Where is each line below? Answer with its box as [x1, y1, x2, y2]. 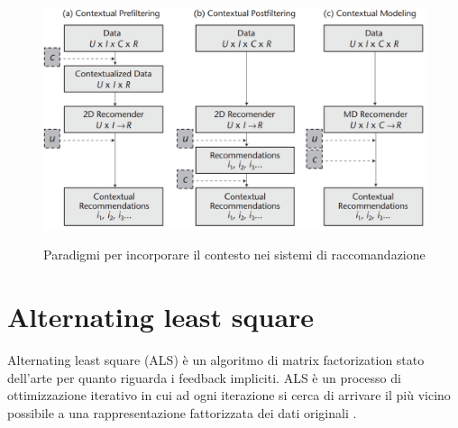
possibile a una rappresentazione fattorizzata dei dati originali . [7, 403, 357, 422]
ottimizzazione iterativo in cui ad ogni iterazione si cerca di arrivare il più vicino [7, 386, 451, 405]
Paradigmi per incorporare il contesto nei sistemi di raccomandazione [43, 245, 426, 264]
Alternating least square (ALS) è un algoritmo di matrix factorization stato [7, 351, 425, 369]
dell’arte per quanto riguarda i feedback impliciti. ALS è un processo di [7, 368, 401, 387]
